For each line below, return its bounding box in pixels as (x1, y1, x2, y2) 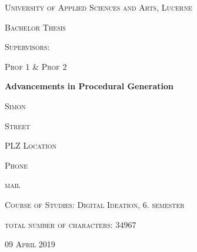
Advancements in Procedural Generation (5, 80, 173, 92)
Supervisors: (5, 41, 50, 53)
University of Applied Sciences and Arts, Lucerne (5, 1, 192, 13)
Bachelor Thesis (5, 21, 66, 33)
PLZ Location (5, 139, 57, 152)
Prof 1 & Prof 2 (5, 60, 67, 72)
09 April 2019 (5, 238, 55, 250)
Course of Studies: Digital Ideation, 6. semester (5, 198, 185, 210)
